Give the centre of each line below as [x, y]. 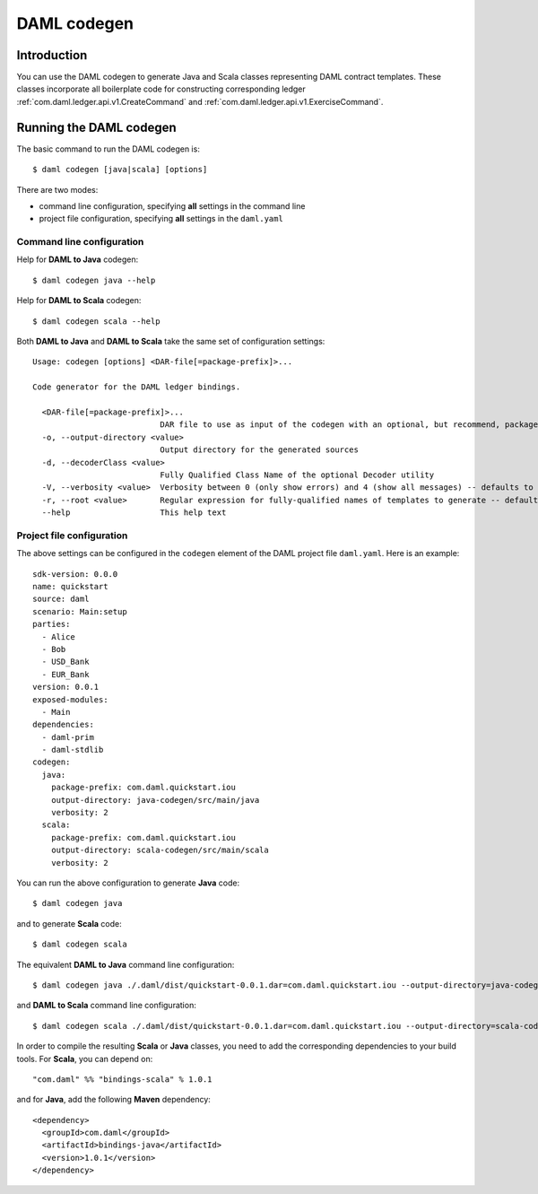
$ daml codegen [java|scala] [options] [120, 170]
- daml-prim [68, 737]
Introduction [52, 55]
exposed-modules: [70, 699]
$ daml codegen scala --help [96, 321]
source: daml [61, 599]
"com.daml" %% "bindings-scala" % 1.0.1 [122, 1079]
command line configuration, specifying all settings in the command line [172, 205]
